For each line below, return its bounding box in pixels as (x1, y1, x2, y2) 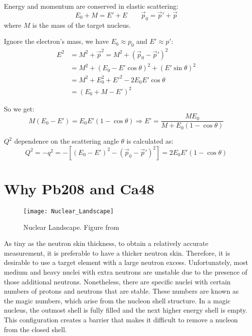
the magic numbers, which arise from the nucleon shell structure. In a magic (4, 295, 231, 305)
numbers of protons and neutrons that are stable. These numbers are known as (4, 286, 239, 296)
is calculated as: (126, 136, 174, 146)
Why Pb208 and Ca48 (4, 179, 155, 199)
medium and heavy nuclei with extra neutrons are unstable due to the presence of (4, 266, 248, 277)
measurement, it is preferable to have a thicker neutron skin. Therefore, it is (4, 247, 230, 258)
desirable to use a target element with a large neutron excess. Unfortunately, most (4, 257, 248, 267)
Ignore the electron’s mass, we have (4, 36, 109, 46)
